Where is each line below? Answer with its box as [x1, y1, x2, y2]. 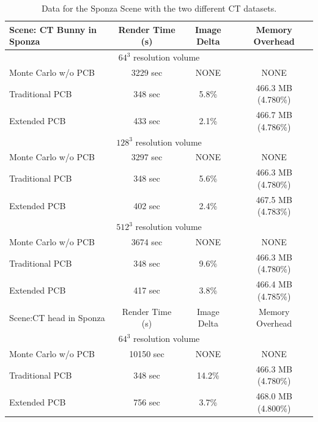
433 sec [133, 114, 160, 127]
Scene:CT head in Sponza [9, 311, 105, 324]
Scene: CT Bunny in [9, 23, 97, 35]
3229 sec [131, 65, 163, 78]
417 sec [133, 284, 160, 297]
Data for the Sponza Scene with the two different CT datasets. [41, 2, 277, 14]
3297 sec [131, 150, 163, 163]
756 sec [133, 396, 160, 409]
